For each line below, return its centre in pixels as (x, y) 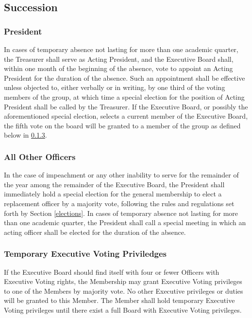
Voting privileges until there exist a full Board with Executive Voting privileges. (123, 309)
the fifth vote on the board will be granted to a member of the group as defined (122, 125)
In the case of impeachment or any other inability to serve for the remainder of (121, 175)
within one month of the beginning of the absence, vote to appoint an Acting (118, 68)
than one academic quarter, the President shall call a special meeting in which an (125, 222)
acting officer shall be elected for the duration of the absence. (95, 232)
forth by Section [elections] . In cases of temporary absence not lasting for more (121, 213)
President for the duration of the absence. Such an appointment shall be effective (125, 78)
